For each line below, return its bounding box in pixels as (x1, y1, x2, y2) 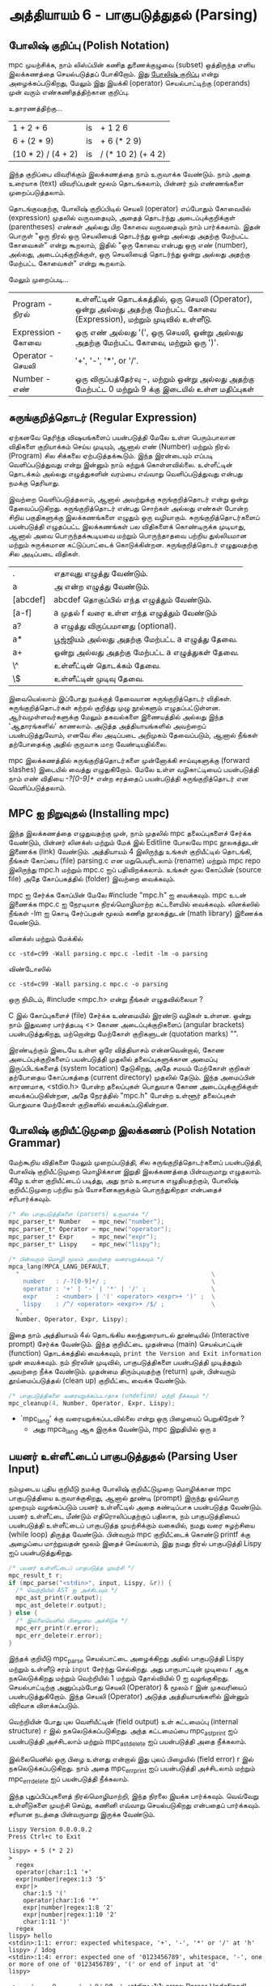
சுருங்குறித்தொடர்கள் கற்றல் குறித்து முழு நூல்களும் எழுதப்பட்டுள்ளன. (8, 702, 221, 712)
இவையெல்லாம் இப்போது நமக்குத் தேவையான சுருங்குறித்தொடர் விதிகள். (8, 693, 232, 703)
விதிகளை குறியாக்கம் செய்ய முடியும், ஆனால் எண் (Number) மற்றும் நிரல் (8, 441, 230, 451)
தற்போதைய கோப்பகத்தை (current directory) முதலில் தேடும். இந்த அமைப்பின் (8, 1072, 256, 1082)
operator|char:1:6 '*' (23, 1897, 100, 1905)
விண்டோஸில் (8, 964, 51, 974)
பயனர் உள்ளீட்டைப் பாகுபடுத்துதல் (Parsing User (8, 1450, 238, 1464)
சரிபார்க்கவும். (8, 1194, 52, 1204)
